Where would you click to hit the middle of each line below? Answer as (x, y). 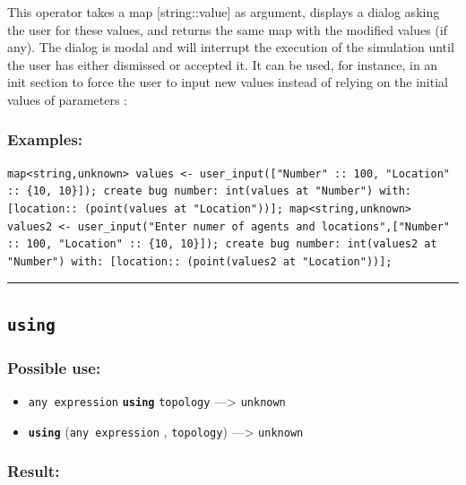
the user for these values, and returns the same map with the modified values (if (227, 29)
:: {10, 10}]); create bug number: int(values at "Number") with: (210, 191)
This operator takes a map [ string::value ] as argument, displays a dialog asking (224, 12)
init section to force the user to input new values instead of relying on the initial (228, 82)
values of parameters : (67, 99)
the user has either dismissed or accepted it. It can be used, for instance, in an (223, 64)
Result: (34, 471)
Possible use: (54, 367)
